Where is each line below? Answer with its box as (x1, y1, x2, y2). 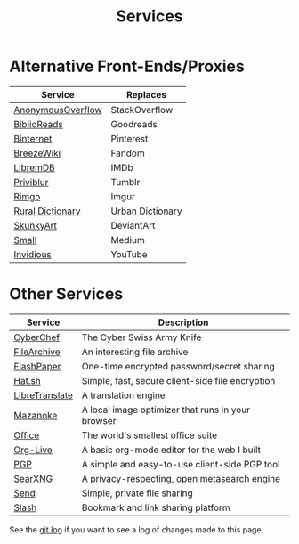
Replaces (125, 88, 167, 101)
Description (158, 316, 209, 329)
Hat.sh (13, 374, 42, 386)
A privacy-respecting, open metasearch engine (81, 472, 281, 484)
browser (81, 414, 117, 426)
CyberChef (13, 331, 61, 344)
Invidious (13, 248, 52, 260)
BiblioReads (13, 118, 64, 130)
